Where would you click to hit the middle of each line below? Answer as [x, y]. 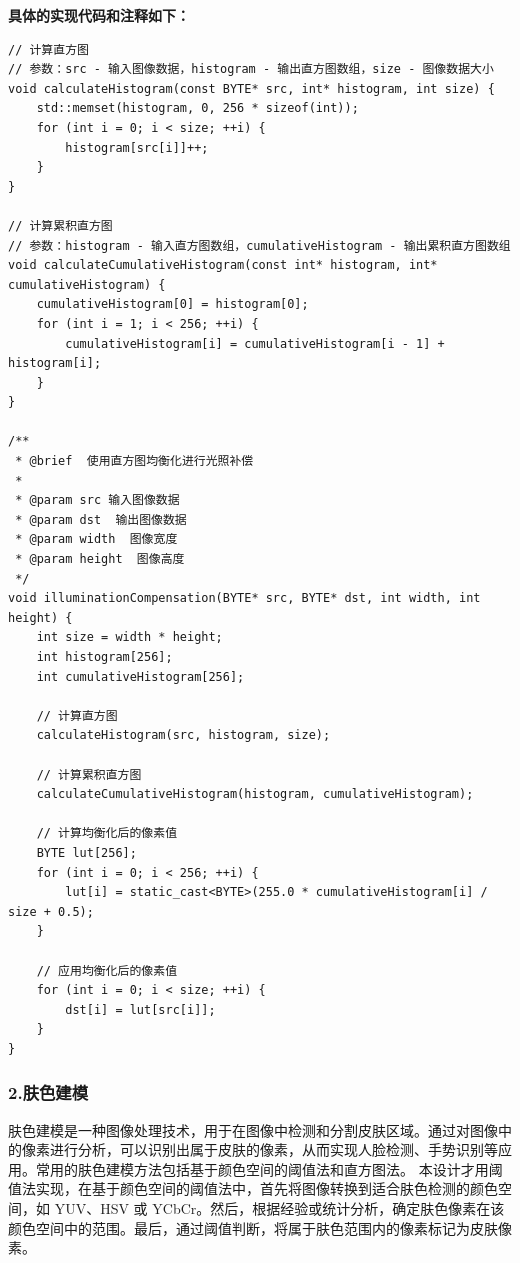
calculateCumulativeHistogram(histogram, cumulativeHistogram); [255, 794]
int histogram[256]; [104, 657]
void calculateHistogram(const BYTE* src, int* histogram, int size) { [251, 88]
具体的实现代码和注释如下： [99, 15]
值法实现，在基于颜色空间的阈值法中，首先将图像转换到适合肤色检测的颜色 [253, 1188]
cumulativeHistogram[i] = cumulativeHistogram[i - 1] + [255, 343]
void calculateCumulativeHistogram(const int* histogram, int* [223, 265]
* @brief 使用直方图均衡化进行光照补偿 [134, 461]
